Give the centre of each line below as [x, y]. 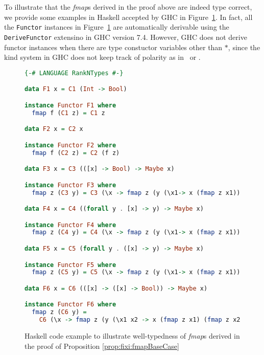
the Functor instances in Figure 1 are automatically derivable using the [117, 27]
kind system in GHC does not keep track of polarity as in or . [102, 57]
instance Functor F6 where [70, 305]
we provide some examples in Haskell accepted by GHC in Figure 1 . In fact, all [128, 17]
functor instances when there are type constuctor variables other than [113, 47]
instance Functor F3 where [70, 185]
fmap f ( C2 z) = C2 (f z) [76, 153]
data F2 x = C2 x [54, 129]
